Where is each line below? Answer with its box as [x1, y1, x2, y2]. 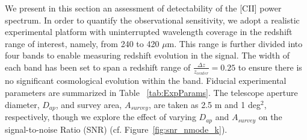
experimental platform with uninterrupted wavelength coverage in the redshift [5, 25, 293, 38]
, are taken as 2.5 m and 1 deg [148, 98, 261, 110]
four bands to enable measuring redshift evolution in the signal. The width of [5, 49, 290, 62]
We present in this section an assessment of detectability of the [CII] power [5, 2, 282, 14]
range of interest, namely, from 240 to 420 [5, 37, 160, 49]
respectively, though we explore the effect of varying [5, 110, 196, 123]
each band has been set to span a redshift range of [5, 60, 191, 73]
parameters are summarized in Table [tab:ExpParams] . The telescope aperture [5, 86, 298, 99]
